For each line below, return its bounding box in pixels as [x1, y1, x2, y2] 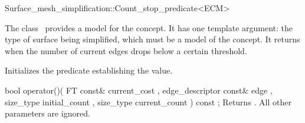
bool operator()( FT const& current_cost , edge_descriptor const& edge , [5, 84, 273, 96]
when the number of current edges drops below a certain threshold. [5, 44, 247, 56]
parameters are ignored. [5, 107, 90, 119]
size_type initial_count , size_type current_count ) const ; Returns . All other [5, 95, 291, 108]
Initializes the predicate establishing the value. [5, 64, 173, 77]
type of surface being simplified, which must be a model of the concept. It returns [5, 33, 300, 45]
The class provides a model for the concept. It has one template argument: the [5, 21, 293, 34]
